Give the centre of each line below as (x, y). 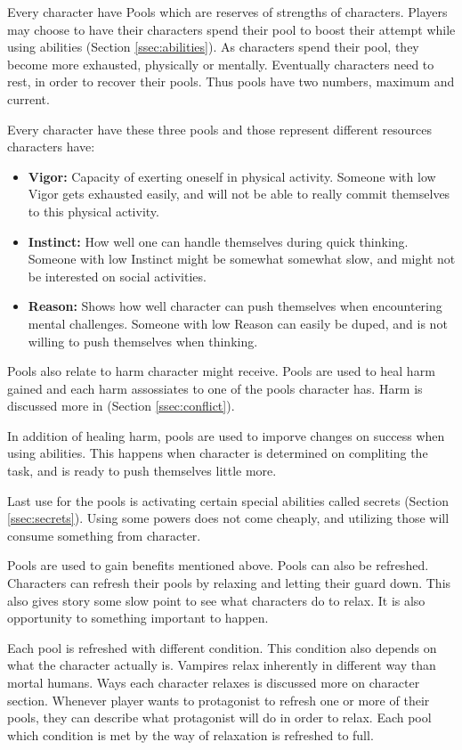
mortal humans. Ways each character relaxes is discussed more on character (214, 682)
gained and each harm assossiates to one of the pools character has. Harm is (215, 388)
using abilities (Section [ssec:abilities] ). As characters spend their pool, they (213, 47)
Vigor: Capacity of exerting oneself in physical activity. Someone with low (232, 176)
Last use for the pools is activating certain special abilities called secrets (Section (228, 500)
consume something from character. (104, 535)
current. (28, 98)
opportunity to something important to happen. (138, 618)
